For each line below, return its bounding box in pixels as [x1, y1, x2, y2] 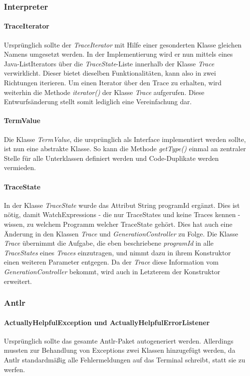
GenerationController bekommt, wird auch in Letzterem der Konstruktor [4, 266, 221, 276]
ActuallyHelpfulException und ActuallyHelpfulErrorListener [4, 317, 210, 327]
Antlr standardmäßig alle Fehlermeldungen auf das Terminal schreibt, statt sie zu [4, 354, 245, 364]
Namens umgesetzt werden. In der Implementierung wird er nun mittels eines [4, 49, 233, 59]
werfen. [4, 364, 25, 374]
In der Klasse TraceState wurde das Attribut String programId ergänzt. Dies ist [4, 200, 240, 210]
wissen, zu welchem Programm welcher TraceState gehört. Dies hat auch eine [4, 219, 233, 229]
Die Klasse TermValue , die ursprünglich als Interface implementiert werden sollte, [4, 134, 246, 144]
